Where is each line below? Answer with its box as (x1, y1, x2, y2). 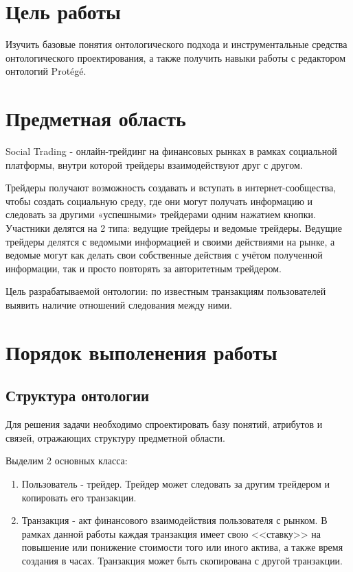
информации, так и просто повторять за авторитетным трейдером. (5, 261, 282, 275)
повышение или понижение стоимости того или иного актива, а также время (21, 540, 343, 554)
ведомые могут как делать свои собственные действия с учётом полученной (5, 248, 323, 262)
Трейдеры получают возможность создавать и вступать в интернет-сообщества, (5, 180, 337, 195)
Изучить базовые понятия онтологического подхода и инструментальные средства (5, 37, 348, 51)
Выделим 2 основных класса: (5, 453, 128, 468)
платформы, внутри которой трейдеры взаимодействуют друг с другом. (5, 157, 303, 171)
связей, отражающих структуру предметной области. (5, 430, 225, 444)
